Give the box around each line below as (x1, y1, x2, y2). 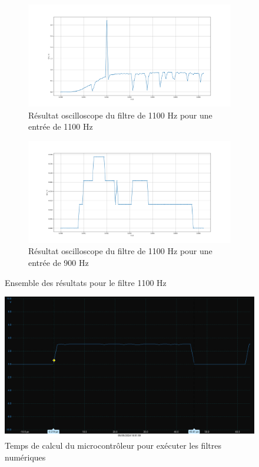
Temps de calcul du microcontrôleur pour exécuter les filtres (5, 439, 221, 452)
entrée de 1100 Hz (28, 120, 93, 133)
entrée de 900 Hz (28, 256, 89, 268)
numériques (5, 450, 46, 463)
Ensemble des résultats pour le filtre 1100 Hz (5, 276, 167, 288)
